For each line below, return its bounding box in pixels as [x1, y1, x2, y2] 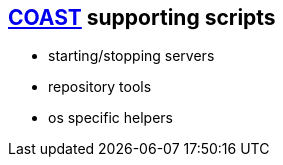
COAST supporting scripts [8, 5, 276, 30]
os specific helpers [48, 109, 173, 127]
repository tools [48, 78, 152, 96]
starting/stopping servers [48, 47, 215, 65]
